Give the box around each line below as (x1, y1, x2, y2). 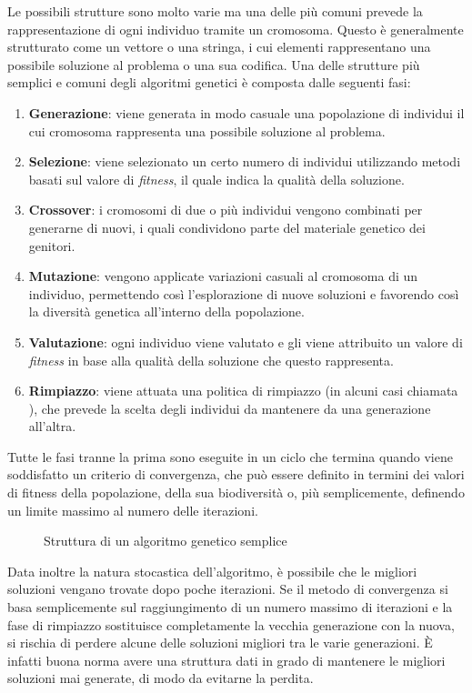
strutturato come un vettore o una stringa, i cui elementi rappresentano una (7, 37, 431, 56)
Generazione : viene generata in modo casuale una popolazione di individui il (28, 103, 465, 122)
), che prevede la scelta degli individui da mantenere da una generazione (28, 398, 431, 417)
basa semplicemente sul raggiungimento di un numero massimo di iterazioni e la (7, 598, 453, 617)
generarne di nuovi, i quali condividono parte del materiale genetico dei (28, 217, 426, 236)
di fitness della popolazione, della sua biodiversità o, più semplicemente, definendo (7, 483, 465, 502)
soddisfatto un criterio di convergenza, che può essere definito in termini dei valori (7, 465, 465, 484)
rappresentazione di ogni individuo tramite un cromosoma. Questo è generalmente (7, 19, 464, 38)
